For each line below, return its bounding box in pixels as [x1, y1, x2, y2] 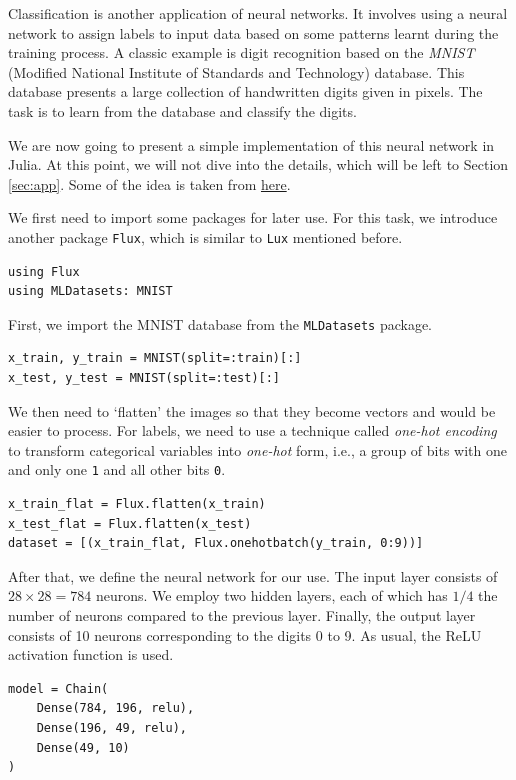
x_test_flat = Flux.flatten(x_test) [8, 516, 252, 531]
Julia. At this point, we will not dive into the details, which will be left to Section [8, 154, 509, 175]
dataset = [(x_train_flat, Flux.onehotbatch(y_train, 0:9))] [8, 536, 424, 551]
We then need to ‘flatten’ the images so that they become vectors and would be [8, 400, 496, 421]
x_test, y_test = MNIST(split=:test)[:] [8, 371, 281, 386]
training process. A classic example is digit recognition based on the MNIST [8, 42, 475, 63]
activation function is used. [8, 644, 174, 665]
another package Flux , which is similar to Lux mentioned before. [8, 226, 403, 247]
